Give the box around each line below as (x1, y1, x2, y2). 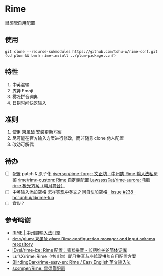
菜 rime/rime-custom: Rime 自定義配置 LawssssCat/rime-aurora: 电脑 (12, 177, 151, 183)
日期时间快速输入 (12, 100, 47, 106)
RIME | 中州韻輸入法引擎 (12, 230, 61, 236)
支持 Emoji (12, 88, 33, 93)
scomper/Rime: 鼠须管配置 (12, 265, 66, 271)
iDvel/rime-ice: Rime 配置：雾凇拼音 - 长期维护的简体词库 (12, 247, 127, 253)
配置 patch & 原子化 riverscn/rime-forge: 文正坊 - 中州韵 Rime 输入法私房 (12, 171, 158, 177)
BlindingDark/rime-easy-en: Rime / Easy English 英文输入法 (12, 259, 131, 265)
